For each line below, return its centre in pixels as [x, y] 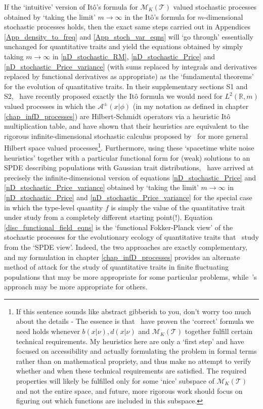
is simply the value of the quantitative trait [178, 207]
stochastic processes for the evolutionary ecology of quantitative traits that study [131, 237]
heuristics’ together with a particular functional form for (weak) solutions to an [127, 157]
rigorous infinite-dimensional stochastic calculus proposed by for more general [126, 136]
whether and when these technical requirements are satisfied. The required [131, 371]
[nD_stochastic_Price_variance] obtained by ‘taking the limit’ [101, 187]
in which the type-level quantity [54, 207]
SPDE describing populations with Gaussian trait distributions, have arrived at [129, 168]
